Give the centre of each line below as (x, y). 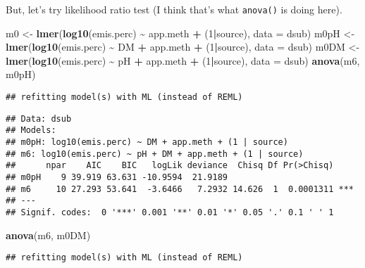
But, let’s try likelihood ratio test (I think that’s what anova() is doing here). (174, 9)
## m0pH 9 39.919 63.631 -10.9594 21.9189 (117, 177)
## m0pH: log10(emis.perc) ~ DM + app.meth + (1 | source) (147, 142)
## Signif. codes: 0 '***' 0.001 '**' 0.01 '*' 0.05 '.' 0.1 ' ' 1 (170, 212)
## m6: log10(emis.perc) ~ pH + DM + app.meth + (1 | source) (155, 154)
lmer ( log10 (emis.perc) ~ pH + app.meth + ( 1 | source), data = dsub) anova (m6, (183, 60)
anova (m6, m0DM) (48, 235)
